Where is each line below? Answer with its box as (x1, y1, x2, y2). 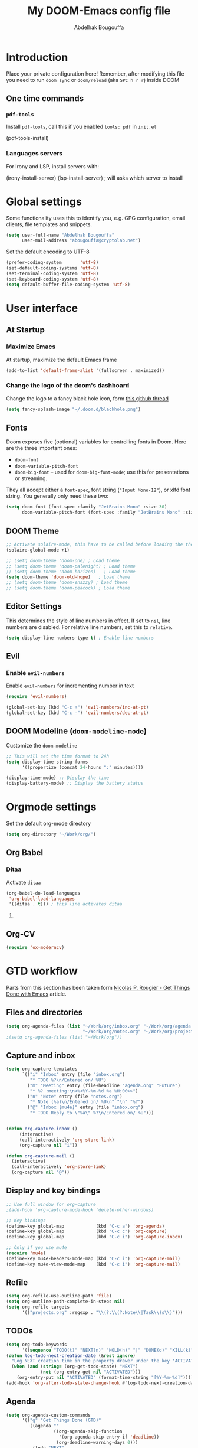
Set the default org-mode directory (6, 820, 91, 827)
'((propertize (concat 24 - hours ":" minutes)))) (21, 764, 144, 770)
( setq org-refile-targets (6, 1304, 70, 1310)
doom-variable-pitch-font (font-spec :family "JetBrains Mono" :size (21, 510, 196, 516)
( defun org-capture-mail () (6, 1153, 75, 1159)
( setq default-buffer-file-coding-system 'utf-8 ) (6, 282, 131, 288)
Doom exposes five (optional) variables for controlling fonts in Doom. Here (6, 438, 187, 445)
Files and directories (6, 1007, 83, 1017)
